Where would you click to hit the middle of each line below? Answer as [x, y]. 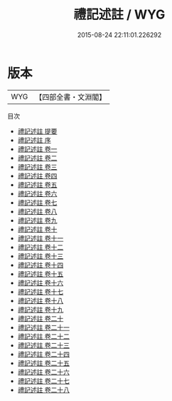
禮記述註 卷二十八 [43, 390]
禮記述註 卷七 [37, 202]
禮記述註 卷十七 [41, 291]
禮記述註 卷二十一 [43, 327]
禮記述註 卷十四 [41, 265]
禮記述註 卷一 [37, 149]
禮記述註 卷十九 [41, 309]
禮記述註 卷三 [37, 167]
